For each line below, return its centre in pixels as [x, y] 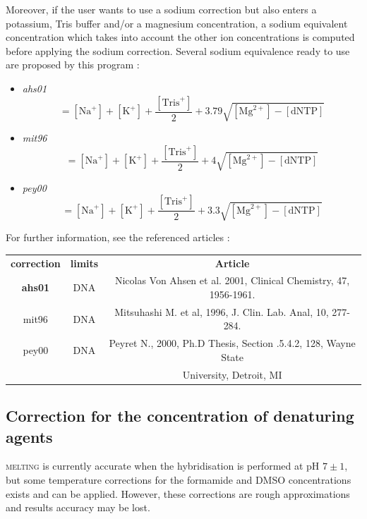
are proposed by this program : [73, 65]
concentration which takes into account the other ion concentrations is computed [180, 37]
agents [29, 436]
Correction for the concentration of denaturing [180, 416]
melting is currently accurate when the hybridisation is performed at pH [163, 466]
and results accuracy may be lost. [78, 507]
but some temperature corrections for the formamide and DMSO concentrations [179, 480]
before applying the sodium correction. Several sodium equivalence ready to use [178, 50]
